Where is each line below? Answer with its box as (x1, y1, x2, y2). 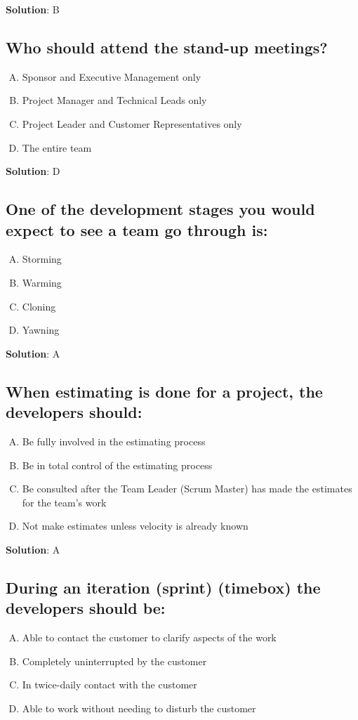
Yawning (22, 322, 60, 337)
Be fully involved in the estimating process (22, 433, 206, 448)
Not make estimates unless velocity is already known (22, 518, 248, 533)
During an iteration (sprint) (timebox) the (6, 576, 321, 598)
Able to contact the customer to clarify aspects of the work (22, 630, 277, 645)
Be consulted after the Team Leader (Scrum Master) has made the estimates (22, 481, 352, 496)
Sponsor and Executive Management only (22, 69, 201, 84)
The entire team (22, 140, 92, 155)
